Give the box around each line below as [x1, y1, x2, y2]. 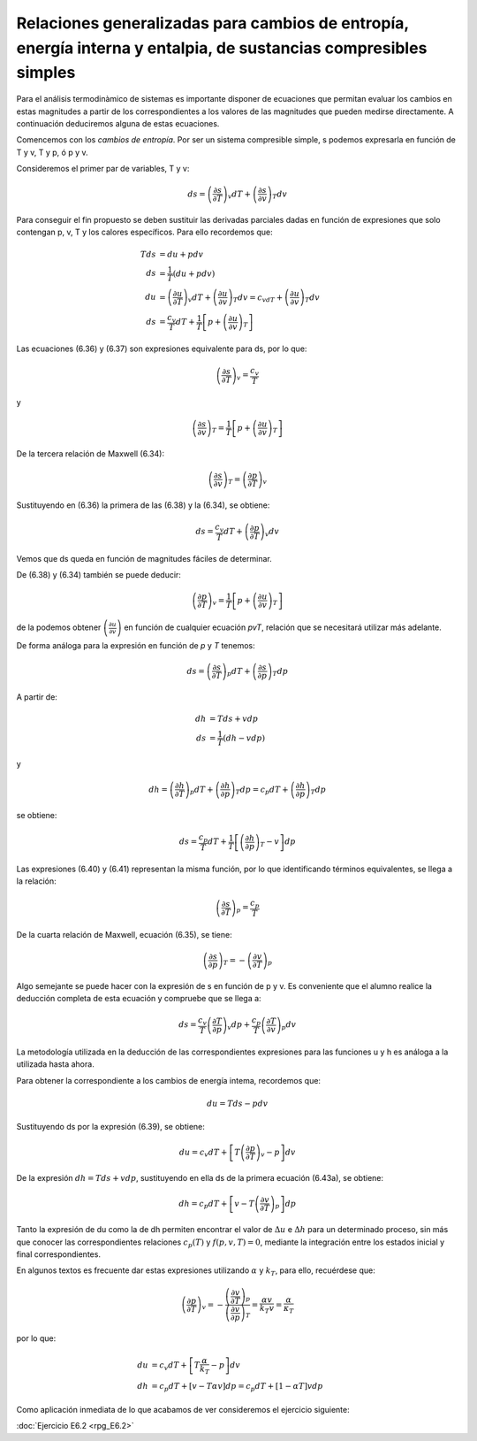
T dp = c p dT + [235, 784, 289, 796]
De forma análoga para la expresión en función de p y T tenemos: [16, 640, 255, 651]
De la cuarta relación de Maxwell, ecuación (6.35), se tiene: [16, 929, 233, 939]
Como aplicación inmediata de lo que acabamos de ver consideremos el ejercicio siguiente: [16, 1404, 350, 1414]
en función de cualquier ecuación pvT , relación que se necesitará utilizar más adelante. [124, 622, 442, 632]
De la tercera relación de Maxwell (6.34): [16, 448, 165, 459]
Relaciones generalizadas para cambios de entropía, [16, 13, 410, 33]
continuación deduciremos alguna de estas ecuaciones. [16, 118, 220, 128]
